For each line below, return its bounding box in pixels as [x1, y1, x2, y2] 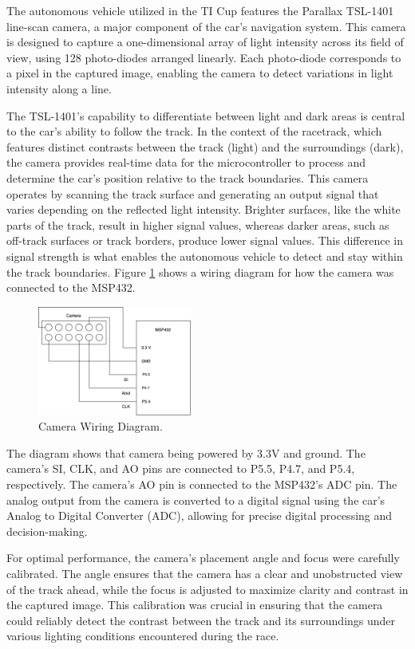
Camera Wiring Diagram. [38, 418, 163, 435]
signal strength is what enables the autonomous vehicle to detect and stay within [6, 247, 403, 264]
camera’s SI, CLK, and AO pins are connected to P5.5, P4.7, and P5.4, [6, 460, 355, 477]
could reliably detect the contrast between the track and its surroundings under [6, 612, 396, 628]
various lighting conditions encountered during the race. [6, 627, 279, 644]
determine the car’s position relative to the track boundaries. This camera [6, 169, 369, 186]
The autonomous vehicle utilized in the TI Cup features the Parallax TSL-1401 [6, 2, 394, 18]
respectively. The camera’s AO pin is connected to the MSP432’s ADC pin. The [6, 475, 397, 492]
